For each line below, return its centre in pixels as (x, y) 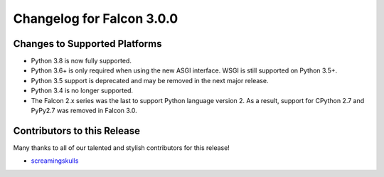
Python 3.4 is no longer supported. (82, 91)
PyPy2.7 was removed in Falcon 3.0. (84, 111)
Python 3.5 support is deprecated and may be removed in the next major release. (150, 80)
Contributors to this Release (76, 130)
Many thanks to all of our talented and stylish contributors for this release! (122, 147)
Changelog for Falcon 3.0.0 (96, 18)
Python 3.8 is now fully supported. (81, 61)
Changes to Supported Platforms (87, 44)
